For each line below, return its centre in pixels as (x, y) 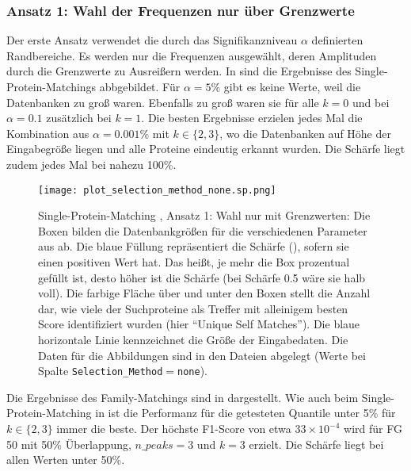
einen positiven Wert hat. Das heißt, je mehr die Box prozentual (194, 262)
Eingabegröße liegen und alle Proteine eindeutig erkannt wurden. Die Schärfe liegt (206, 149)
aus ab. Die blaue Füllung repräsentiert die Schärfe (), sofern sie (194, 246)
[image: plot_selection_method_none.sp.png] (157, 190)
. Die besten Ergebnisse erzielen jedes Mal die (252, 118)
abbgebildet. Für (140, 86)
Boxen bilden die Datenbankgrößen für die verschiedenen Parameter (203, 230)
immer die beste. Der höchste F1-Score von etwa (174, 428)
